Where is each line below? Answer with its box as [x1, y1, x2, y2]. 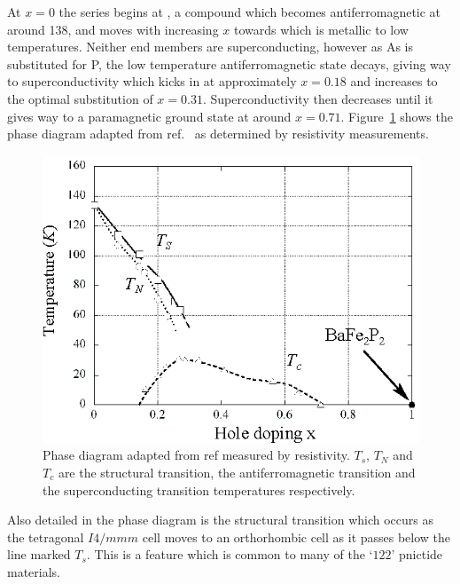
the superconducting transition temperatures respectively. [43, 480, 355, 499]
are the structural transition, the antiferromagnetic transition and [58, 463, 416, 482]
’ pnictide [391, 545, 443, 564]
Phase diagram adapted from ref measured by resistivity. [43, 446, 350, 464]
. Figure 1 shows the [340, 107, 453, 125]
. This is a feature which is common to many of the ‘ [86, 545, 373, 564]
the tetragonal [7, 527, 84, 546]
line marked [7, 545, 71, 564]
